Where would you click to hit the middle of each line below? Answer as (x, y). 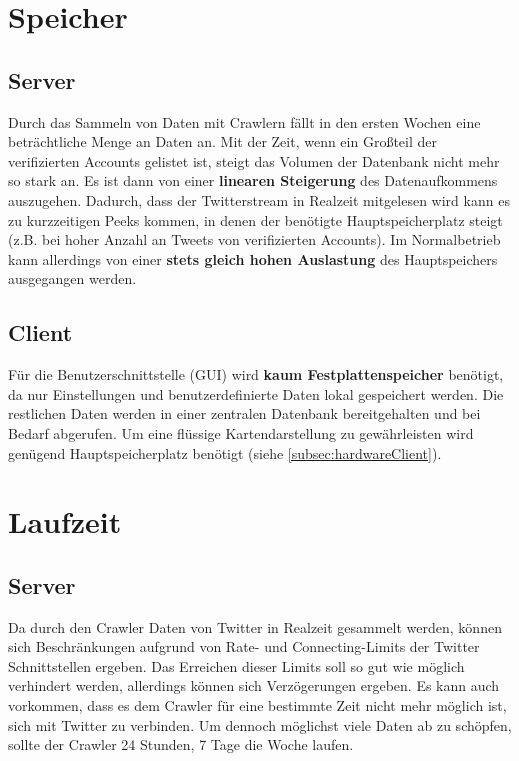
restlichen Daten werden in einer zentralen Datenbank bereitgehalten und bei (244, 413)
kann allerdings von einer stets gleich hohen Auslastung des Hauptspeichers (253, 258)
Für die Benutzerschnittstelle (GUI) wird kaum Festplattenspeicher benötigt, (256, 374)
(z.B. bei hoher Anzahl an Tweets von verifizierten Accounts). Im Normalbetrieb (254, 239)
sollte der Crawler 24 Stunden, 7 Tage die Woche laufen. (181, 744)
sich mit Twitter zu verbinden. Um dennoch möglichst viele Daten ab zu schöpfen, (260, 724)
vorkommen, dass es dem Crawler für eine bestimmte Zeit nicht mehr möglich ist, (257, 705)
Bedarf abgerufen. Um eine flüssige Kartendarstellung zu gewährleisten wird (241, 432)
